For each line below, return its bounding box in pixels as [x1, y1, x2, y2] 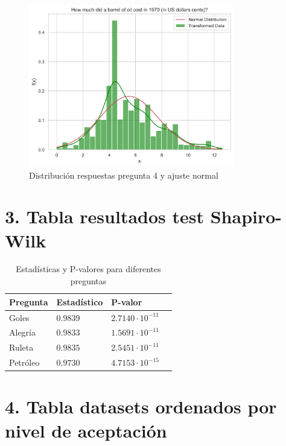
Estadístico [56, 295, 103, 308]
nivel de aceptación [5, 418, 167, 442]
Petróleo [9, 356, 40, 369]
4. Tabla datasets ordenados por [5, 394, 277, 419]
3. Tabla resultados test [5, 204, 204, 229]
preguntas [70, 275, 107, 287]
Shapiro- [210, 204, 282, 229]
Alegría [9, 326, 36, 339]
